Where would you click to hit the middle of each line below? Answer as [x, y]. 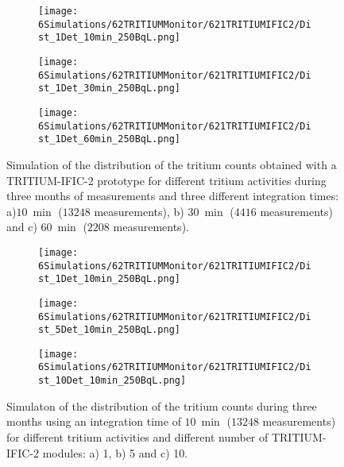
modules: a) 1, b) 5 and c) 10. [115, 452]
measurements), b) [139, 211]
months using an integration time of [94, 421]
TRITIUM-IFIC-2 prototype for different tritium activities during [166, 180]
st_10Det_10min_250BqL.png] [112, 381]
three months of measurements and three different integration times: [173, 196]
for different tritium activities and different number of [137, 436]
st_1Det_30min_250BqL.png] [109, 89]
